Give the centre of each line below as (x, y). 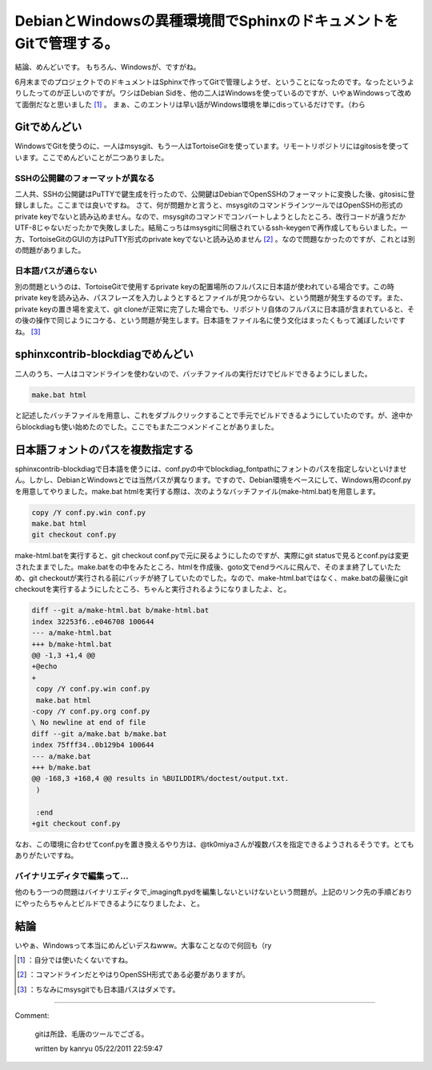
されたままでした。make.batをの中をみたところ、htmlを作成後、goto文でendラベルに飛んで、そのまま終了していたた (208, 567)
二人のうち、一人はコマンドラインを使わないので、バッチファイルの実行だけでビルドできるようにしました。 (193, 373)
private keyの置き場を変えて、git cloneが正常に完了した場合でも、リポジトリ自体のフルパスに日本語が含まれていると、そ (215, 309)
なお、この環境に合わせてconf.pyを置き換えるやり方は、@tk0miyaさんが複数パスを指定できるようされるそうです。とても (214, 844)
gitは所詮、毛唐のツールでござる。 (92, 1034)
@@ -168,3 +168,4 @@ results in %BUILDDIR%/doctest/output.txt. (160, 778)
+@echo (44, 666)
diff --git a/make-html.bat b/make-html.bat (120, 610)
